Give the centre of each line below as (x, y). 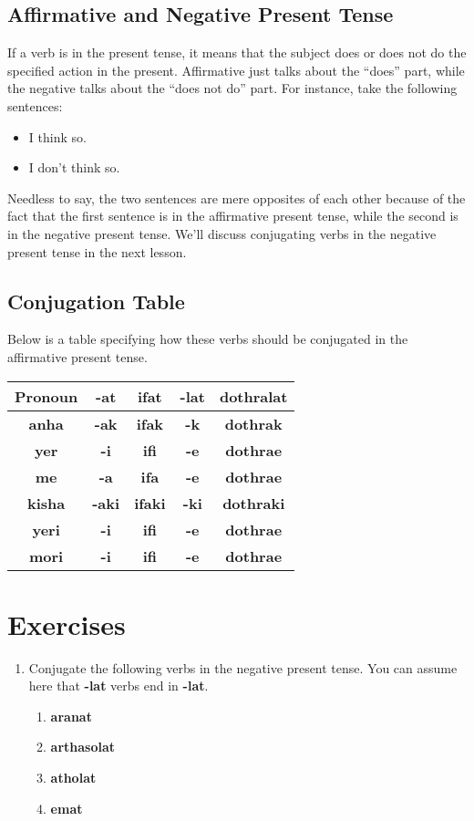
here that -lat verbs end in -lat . (118, 686)
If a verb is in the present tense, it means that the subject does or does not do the (237, 52)
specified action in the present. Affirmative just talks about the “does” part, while (236, 70)
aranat (71, 716)
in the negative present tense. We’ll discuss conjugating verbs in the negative (222, 233)
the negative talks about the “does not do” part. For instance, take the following (232, 88)
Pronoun (46, 396)
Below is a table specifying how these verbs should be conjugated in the (208, 339)
